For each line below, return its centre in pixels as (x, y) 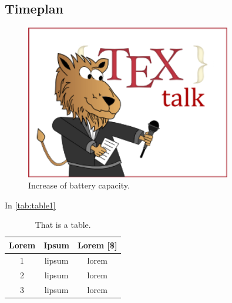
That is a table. (63, 225)
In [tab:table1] (30, 205)
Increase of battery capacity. (79, 185)
